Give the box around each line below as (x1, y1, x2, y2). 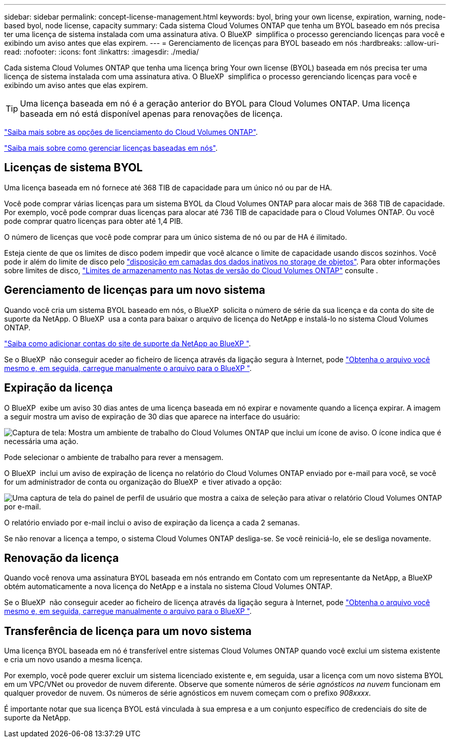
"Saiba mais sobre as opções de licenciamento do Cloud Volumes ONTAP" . (4, 128, 258, 136)
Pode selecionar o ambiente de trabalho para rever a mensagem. (4, 452, 223, 462)
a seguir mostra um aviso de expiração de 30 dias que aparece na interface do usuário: (4, 412, 300, 421)
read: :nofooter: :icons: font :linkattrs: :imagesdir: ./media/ (4, 47, 199, 56)
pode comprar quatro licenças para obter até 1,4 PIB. (4, 216, 183, 225)
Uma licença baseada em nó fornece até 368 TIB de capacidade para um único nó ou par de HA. (4, 183, 332, 192)
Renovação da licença (4, 551, 119, 564)
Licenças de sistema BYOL (4, 161, 143, 174)
